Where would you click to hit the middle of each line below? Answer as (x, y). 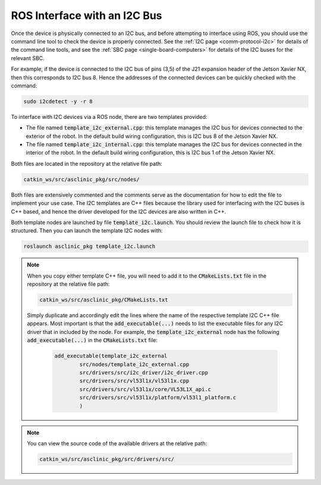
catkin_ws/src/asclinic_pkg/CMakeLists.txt (104, 300)
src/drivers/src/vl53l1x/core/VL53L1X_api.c (145, 389)
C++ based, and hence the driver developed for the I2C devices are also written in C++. (119, 212)
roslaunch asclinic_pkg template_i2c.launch (89, 246)
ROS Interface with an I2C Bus (87, 15)
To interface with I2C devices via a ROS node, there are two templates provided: (109, 116)
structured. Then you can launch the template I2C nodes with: (87, 231)
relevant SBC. (28, 58)
